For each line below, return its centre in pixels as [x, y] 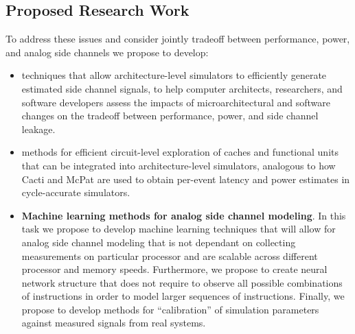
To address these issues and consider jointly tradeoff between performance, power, [178, 39]
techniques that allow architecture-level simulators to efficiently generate [174, 75]
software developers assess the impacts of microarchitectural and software [176, 102]
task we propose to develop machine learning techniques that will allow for [179, 229]
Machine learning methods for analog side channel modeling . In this [184, 215]
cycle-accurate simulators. [76, 192]
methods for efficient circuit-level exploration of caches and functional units [180, 152]
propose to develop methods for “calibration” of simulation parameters [170, 309]
